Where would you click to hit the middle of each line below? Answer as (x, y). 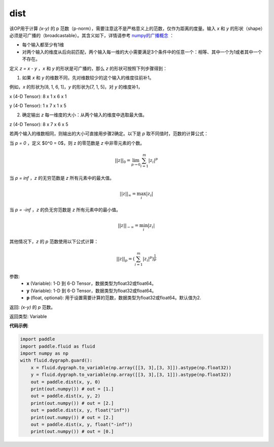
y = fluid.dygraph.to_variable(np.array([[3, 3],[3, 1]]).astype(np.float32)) (131, 375)
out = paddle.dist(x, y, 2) (66, 396)
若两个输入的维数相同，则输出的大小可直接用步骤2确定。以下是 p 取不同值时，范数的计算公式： (109, 134)
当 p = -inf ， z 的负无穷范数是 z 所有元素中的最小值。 (65, 210)
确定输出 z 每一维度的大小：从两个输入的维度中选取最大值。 (84, 115)
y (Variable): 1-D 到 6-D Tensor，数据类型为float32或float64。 (92, 291)
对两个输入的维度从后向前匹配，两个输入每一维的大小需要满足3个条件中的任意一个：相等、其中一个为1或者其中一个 (142, 52)
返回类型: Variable (28, 316)
